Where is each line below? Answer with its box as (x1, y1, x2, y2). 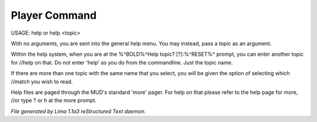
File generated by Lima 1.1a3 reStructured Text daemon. (11, 107, 146, 114)
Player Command (11, 9, 97, 22)
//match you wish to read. (11, 78, 73, 85)
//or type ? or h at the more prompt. (11, 97, 97, 104)
